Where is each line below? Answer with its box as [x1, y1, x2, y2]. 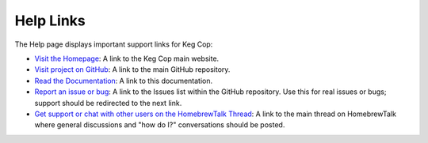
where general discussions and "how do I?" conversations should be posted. [34, 120, 285, 130]
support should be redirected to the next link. [34, 98, 182, 107]
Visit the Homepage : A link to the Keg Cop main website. [34, 54, 220, 63]
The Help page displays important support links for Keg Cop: [14, 40, 213, 49]
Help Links [14, 12, 86, 29]
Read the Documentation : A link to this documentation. [34, 76, 213, 85]
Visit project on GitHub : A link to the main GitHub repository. [34, 65, 231, 74]
